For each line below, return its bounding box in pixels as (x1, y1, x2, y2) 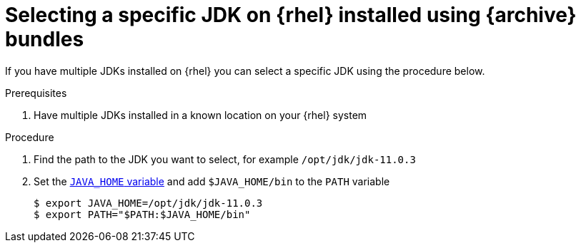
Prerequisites (5, 86, 67, 99)
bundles (5, 27, 84, 51)
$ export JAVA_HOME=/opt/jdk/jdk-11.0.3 (34, 197, 263, 209)
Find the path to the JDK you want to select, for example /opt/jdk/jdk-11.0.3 (34, 153, 416, 165)
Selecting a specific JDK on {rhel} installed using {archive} (5, 3, 577, 27)
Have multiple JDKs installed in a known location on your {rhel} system (34, 108, 367, 121)
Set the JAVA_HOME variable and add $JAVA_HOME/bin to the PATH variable (34, 175, 390, 187)
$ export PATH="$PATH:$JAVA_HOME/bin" (34, 208, 251, 220)
